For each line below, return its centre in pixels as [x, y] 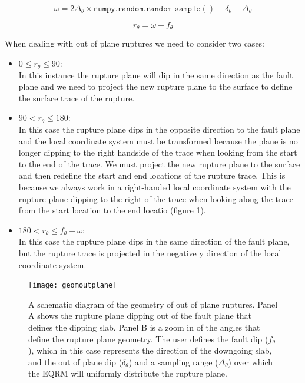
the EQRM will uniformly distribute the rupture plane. [128, 373]
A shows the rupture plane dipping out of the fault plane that [140, 316]
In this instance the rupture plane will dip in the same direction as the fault [156, 75]
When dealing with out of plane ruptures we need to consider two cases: [135, 43]
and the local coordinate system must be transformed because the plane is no [158, 141]
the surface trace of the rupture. [77, 98]
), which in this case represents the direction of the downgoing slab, [150, 350]
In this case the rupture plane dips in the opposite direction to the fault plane [159, 129]
